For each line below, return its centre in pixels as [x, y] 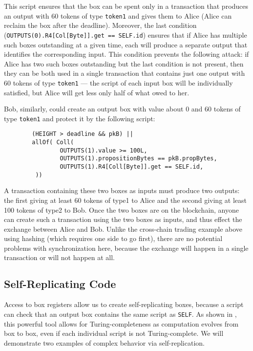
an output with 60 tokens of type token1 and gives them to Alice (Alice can [118, 15]
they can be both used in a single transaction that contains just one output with [125, 73]
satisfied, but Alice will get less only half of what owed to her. [97, 92]
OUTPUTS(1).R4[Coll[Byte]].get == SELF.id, [132, 167]
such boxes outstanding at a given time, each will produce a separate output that [126, 44]
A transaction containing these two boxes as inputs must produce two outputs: [122, 190]
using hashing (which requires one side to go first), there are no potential [113, 238]
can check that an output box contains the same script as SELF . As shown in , [120, 314]
